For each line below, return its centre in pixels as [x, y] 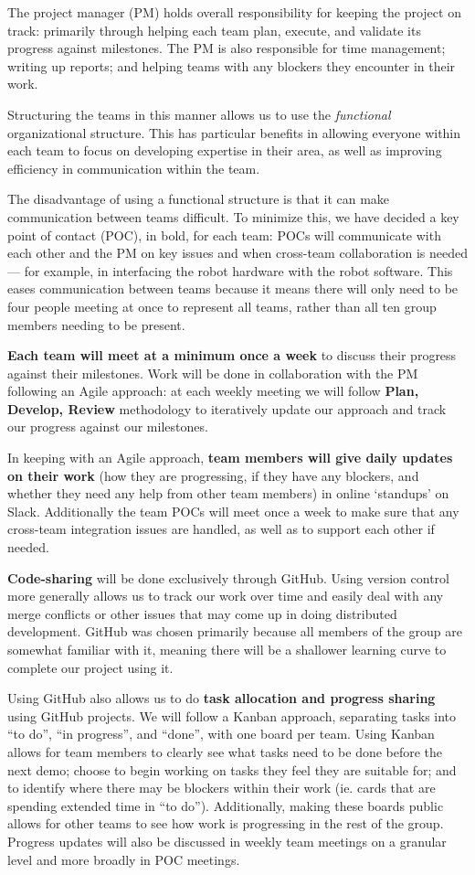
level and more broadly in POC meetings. [124, 859]
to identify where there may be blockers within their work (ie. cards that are [222, 788]
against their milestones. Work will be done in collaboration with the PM [213, 373]
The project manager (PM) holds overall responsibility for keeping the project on [234, 12]
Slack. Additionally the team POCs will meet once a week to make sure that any [233, 511]
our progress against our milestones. [108, 427]
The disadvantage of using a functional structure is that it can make [199, 199]
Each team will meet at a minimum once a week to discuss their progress [232, 355]
